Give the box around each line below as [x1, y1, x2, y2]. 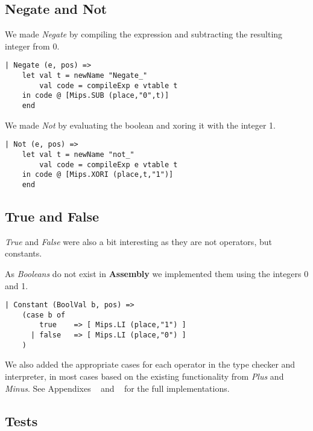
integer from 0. [5, 39, 60, 52]
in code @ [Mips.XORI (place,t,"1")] [22, 170, 174, 179]
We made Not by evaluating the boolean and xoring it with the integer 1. [5, 118, 276, 131]
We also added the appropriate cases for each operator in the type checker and [5, 358, 296, 371]
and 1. [5, 279, 28, 292]
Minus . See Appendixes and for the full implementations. [5, 382, 230, 394]
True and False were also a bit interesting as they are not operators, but [5, 235, 272, 247]
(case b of [22, 310, 66, 319]
